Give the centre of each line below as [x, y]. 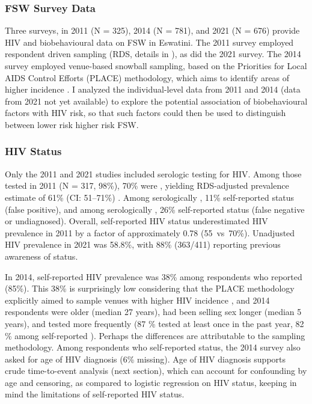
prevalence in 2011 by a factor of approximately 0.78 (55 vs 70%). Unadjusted [150, 232]
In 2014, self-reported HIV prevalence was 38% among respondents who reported [154, 276]
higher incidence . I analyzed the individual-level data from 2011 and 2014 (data [153, 89]
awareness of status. [41, 256]
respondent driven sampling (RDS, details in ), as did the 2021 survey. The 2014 [153, 54]
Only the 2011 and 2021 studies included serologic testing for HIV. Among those [153, 173]
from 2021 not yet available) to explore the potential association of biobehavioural [156, 101]
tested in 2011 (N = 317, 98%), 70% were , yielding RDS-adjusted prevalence [147, 185]
